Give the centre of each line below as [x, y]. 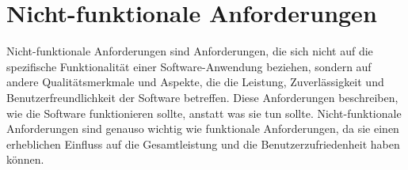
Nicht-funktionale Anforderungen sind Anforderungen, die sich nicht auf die [190, 51]
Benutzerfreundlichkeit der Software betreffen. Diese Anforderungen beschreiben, [202, 97]
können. [25, 159]
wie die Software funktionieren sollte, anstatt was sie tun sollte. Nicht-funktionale [204, 113]
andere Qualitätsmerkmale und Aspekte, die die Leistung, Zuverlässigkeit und [195, 82]
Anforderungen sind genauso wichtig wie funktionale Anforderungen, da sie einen [203, 128]
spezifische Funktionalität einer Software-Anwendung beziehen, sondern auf [189, 66]
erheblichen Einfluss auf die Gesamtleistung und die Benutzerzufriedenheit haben [203, 144]
